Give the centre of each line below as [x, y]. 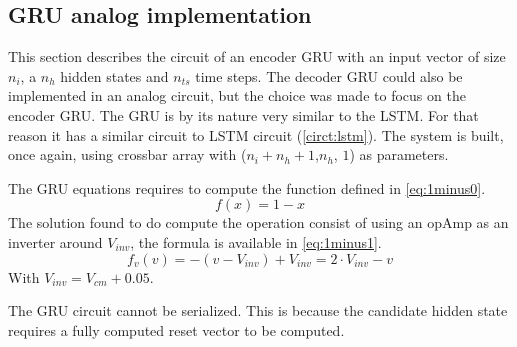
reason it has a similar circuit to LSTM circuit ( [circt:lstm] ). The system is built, [256, 134]
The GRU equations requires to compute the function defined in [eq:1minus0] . [247, 187]
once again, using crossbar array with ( [127, 154]
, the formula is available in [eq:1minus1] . [256, 241]
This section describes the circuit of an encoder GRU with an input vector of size [257, 56]
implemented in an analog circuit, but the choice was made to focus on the [237, 95]
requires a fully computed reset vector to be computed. [176, 329]
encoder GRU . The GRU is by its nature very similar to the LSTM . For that [243, 114]
